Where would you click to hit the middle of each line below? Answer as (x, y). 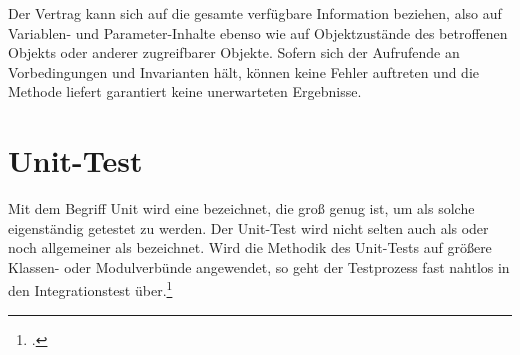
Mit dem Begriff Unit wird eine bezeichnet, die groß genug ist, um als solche (241, 208)
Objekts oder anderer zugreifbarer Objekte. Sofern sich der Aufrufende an (234, 52)
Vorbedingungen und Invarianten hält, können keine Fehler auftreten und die (244, 71)
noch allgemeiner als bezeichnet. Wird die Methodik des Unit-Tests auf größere (250, 247)
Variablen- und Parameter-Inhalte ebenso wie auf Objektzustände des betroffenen (258, 32)
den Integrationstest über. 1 (90, 289)
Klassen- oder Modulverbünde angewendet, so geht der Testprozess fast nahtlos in (259, 266)
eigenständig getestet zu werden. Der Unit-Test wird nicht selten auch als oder (248, 227)
